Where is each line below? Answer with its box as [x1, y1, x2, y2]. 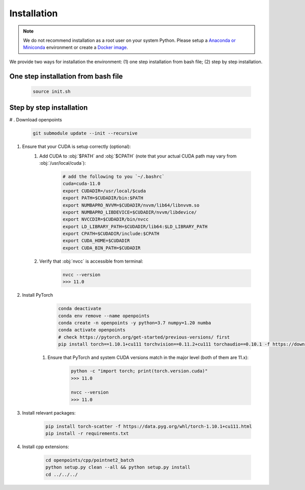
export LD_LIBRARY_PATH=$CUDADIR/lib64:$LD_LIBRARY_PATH [63, 223, 208, 229]
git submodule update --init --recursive [33, 131, 138, 136]
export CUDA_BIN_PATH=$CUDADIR [63, 245, 141, 251]
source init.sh [33, 88, 71, 94]
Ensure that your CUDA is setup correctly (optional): [22, 143, 131, 150]
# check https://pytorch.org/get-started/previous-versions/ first [58, 334, 230, 340]
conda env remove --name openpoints [58, 313, 150, 319]
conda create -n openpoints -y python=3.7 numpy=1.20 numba [58, 320, 211, 326]
